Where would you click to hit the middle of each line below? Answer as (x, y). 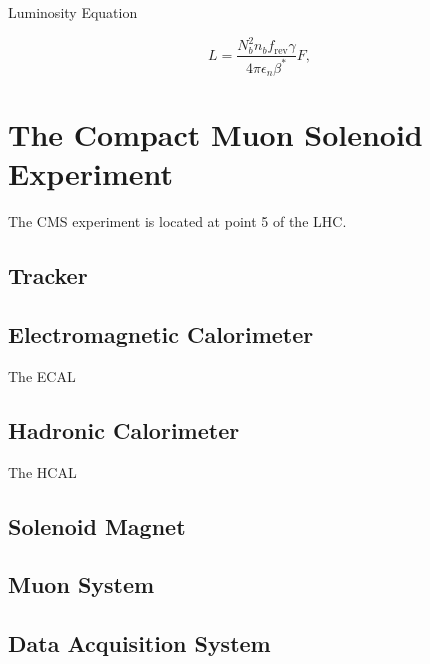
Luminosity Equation (73, 12)
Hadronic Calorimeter (124, 429)
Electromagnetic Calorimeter (161, 334)
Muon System (81, 584)
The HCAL (42, 471)
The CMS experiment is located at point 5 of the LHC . (177, 221)
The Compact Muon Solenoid (215, 134)
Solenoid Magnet (97, 525)
